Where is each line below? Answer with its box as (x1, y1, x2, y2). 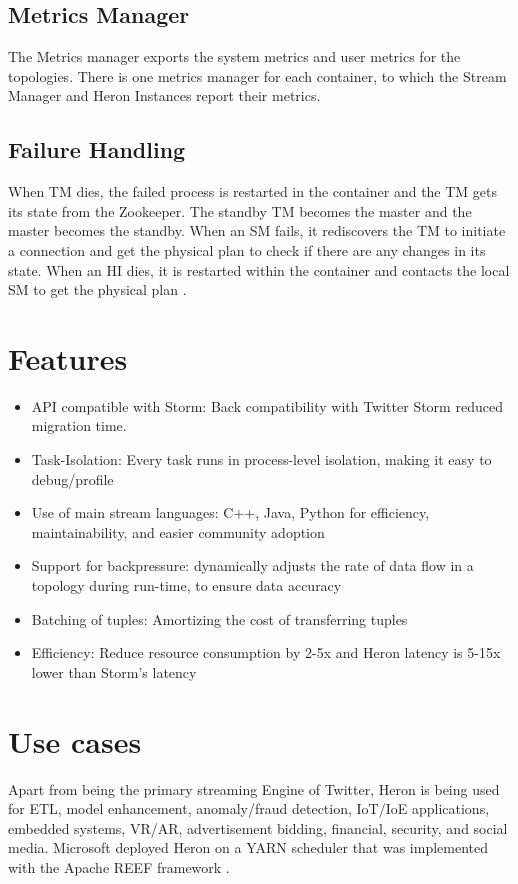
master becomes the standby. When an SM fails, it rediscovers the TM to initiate (8, 220, 506, 241)
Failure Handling (8, 134, 186, 165)
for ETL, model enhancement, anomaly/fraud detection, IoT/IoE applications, (8, 798, 490, 819)
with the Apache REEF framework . (8, 856, 230, 877)
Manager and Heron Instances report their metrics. (8, 85, 321, 106)
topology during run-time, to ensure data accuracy (31, 575, 342, 596)
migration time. (31, 415, 127, 436)
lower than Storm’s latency (31, 661, 197, 682)
